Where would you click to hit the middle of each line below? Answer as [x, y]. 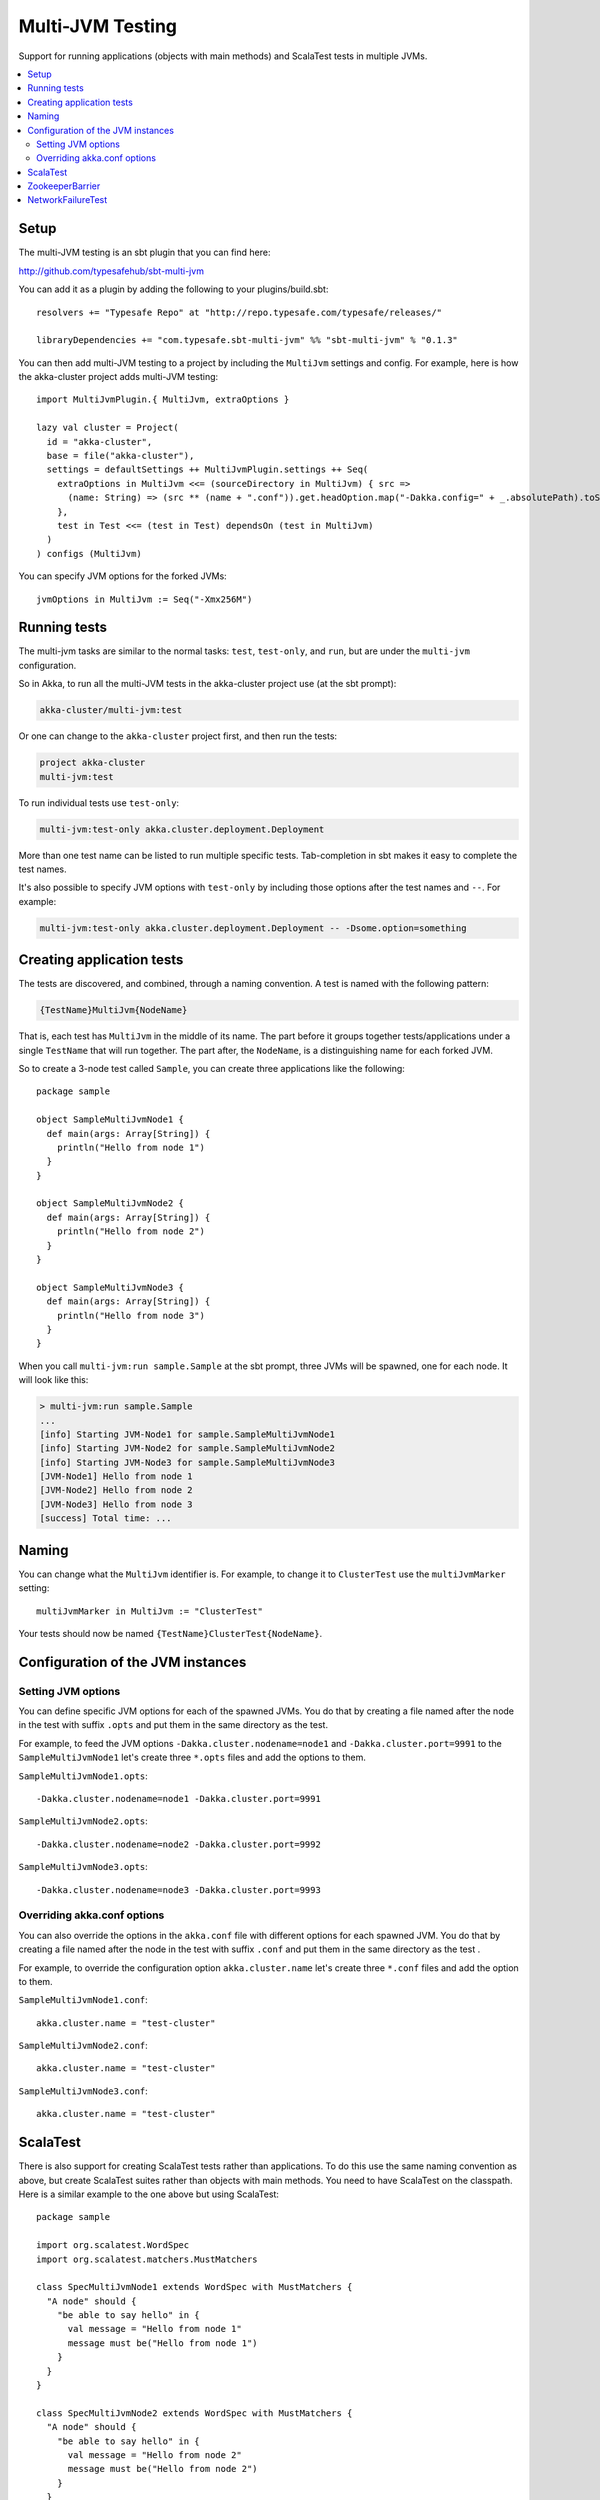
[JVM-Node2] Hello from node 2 [116, 1490]
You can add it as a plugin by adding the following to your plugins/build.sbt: [173, 289]
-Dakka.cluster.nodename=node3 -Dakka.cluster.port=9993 [179, 1889]
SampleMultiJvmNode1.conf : [83, 2000]
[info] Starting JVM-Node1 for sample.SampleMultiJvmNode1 [187, 1434]
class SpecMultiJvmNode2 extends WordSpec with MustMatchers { [194, 2413]
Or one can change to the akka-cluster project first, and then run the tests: [178, 736]
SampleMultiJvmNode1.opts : [83, 1776]
